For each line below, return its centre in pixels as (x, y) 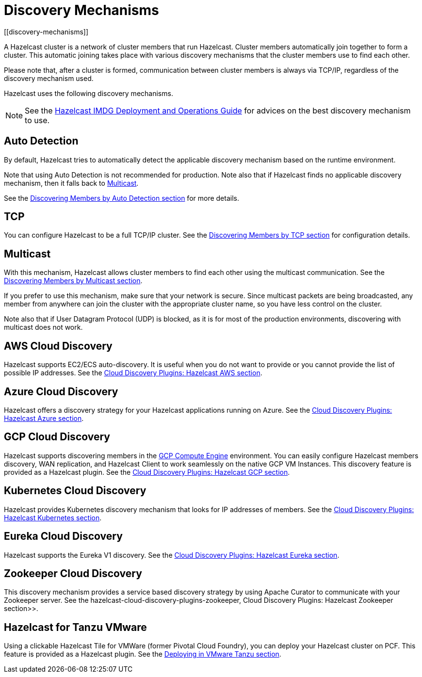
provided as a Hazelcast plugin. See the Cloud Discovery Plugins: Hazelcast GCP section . (147, 472)
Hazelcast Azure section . (44, 418)
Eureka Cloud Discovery (63, 536)
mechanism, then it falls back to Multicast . (71, 183)
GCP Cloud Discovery (57, 437)
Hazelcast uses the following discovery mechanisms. (89, 93)
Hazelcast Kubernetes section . (53, 517)
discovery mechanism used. (49, 78)
